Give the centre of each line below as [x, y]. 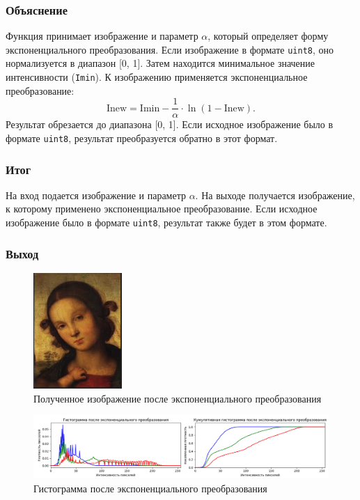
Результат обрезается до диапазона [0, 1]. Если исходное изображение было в [170, 124]
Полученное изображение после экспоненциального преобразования [178, 398]
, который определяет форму [268, 36]
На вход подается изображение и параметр [96, 195]
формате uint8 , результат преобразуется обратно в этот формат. [142, 138]
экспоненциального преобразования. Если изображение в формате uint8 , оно [170, 49]
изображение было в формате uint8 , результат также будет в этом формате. [166, 222]
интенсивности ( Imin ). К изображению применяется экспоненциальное [157, 77]
